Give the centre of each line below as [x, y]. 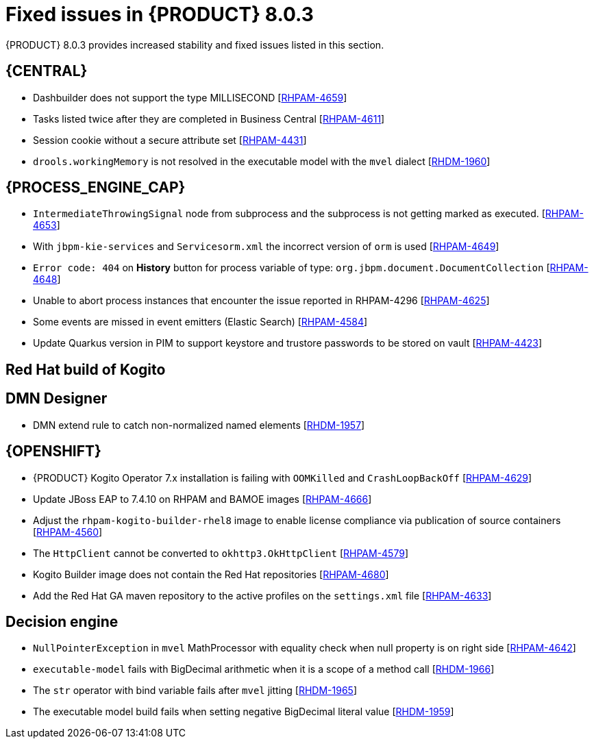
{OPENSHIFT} [53, 451]
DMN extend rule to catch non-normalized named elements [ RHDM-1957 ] [199, 425]
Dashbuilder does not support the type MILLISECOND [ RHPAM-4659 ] [190, 97]
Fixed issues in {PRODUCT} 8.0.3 [160, 14]
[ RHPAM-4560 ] [68, 532]
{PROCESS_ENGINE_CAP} [96, 188]
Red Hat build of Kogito [86, 369]
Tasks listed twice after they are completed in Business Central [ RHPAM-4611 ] [209, 119]
